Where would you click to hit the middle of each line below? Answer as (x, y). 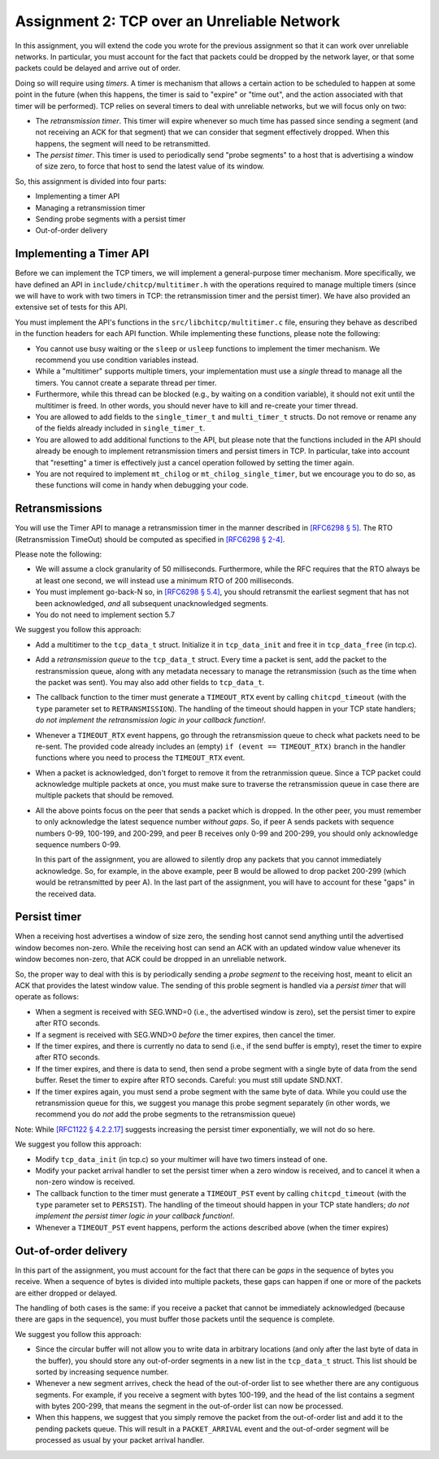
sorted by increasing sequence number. (102, 1372)
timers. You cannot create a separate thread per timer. (126, 382)
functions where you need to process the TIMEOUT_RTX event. (140, 758)
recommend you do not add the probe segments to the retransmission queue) (165, 1114)
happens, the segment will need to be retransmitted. (123, 143)
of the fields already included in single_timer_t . (120, 428)
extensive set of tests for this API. (71, 307)
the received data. (66, 893)
